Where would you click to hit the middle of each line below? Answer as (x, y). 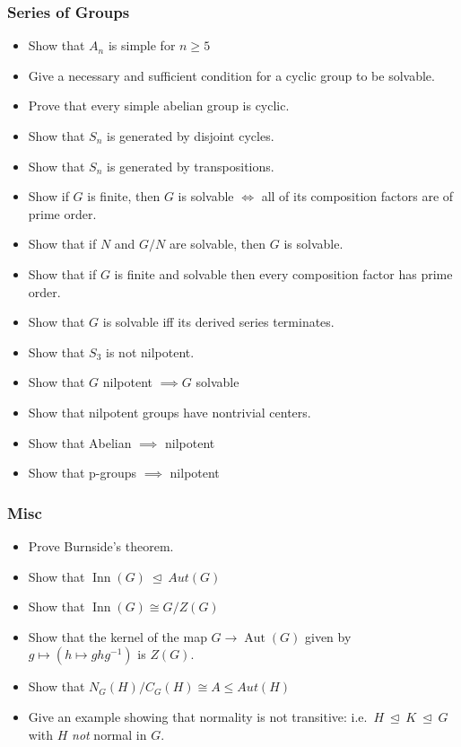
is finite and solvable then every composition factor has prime (283, 273)
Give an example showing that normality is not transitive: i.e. (198, 716)
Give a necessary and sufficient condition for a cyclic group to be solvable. (231, 75)
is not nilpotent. (150, 352)
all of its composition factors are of (357, 196)
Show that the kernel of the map (117, 636)
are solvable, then (218, 244)
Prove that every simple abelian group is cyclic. (159, 105)
